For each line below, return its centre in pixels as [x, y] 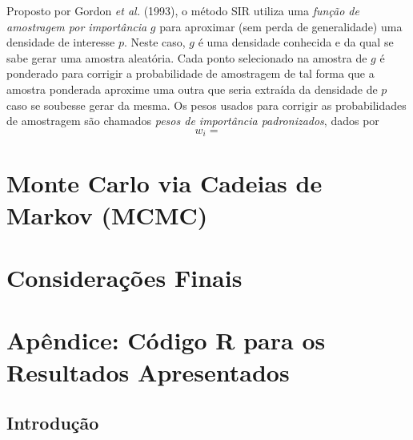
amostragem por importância [77, 26]
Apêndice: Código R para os [166, 340]
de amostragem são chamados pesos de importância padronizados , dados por [193, 121]
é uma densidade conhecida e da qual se [296, 42]
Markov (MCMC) [107, 214]
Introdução [53, 423]
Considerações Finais [124, 277]
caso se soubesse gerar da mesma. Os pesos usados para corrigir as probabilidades [206, 105]
